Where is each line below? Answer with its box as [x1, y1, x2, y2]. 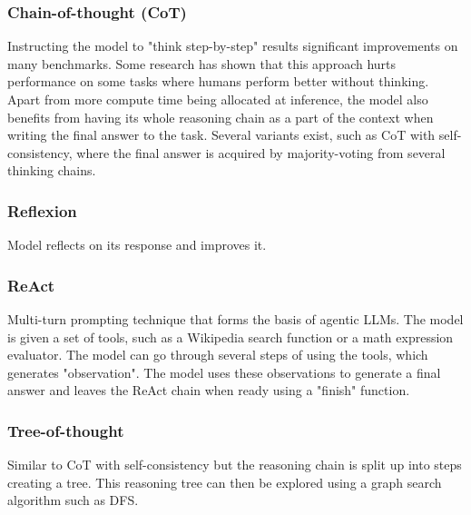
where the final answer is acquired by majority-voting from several [76, 143, 446, 162]
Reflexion [7, 199, 77, 222]
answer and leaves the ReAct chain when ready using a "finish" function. [7, 381, 410, 400]
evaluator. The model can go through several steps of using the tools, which [7, 345, 428, 364]
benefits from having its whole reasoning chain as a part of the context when [7, 107, 434, 126]
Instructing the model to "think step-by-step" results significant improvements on [7, 36, 458, 55]
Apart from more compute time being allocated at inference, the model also [7, 90, 428, 108]
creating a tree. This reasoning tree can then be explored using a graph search [7, 472, 442, 491]
